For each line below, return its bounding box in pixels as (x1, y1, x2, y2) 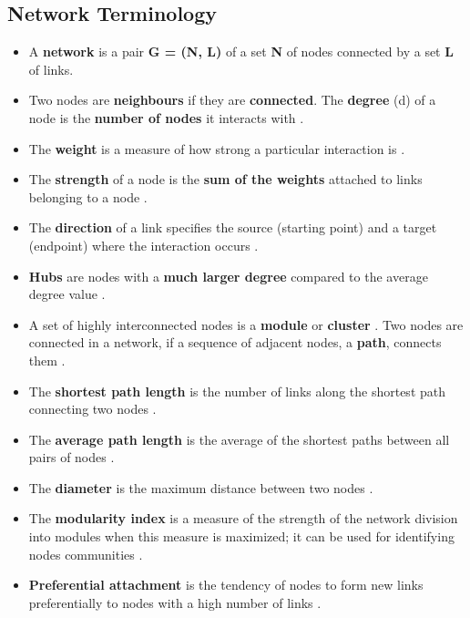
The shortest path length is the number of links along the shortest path (28, 381, 446, 400)
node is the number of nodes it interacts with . (28, 108, 304, 127)
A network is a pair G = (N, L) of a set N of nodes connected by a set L (28, 42, 454, 61)
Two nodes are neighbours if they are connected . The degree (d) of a (28, 90, 436, 109)
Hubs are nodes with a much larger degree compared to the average (28, 266, 428, 285)
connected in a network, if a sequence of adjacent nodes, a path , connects (28, 333, 442, 352)
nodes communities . (28, 544, 143, 563)
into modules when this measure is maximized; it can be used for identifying (28, 527, 455, 546)
